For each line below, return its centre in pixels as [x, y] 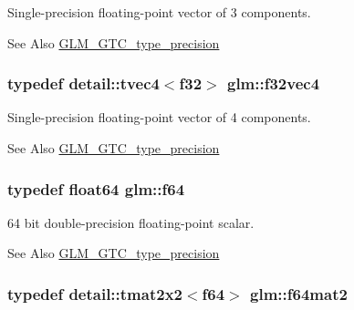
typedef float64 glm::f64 [96, 188]
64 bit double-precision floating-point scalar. [131, 222]
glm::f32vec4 [273, 83]
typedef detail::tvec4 [83, 83]
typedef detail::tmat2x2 [95, 293]
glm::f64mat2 [299, 293]
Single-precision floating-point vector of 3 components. [159, 12]
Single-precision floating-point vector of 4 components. [159, 117]
